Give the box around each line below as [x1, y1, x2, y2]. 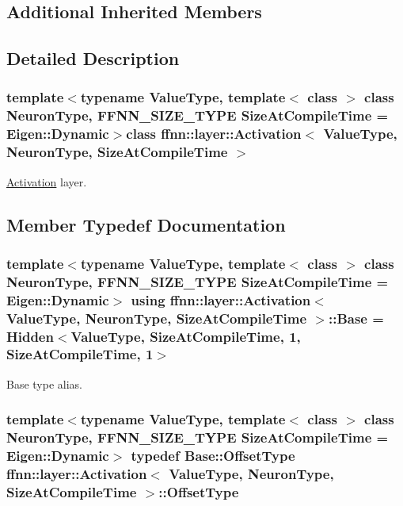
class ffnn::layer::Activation [126, 124, 302, 144]
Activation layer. [6, 173, 87, 190]
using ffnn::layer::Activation [131, 289, 311, 309]
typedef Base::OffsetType [131, 446, 295, 466]
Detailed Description [6, 46, 180, 71]
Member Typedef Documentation [6, 212, 286, 236]
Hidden [6, 326, 54, 346]
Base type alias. [6, 375, 82, 392]
